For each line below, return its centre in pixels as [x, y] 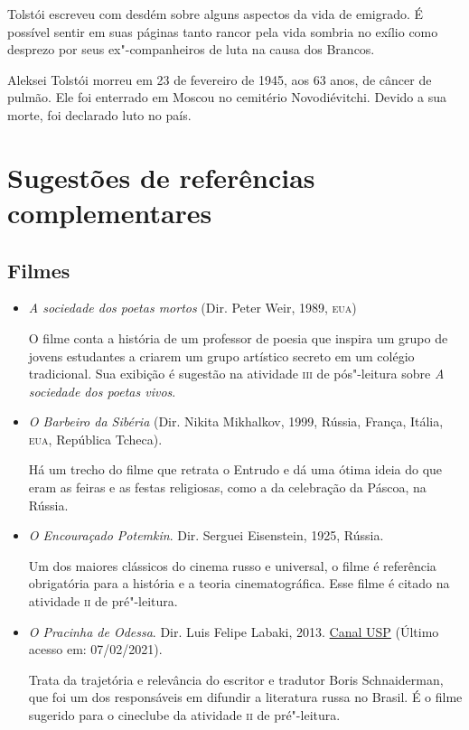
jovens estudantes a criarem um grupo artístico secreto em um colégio [221, 356]
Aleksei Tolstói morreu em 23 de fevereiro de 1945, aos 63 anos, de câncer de [220, 79]
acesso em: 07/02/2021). [95, 649]
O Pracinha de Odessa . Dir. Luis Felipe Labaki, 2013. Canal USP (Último [234, 631]
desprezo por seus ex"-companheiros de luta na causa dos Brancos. [191, 49]
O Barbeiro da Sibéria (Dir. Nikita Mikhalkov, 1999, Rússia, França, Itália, [236, 421]
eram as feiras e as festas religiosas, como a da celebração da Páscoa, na [227, 487]
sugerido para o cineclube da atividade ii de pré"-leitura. [184, 715]
